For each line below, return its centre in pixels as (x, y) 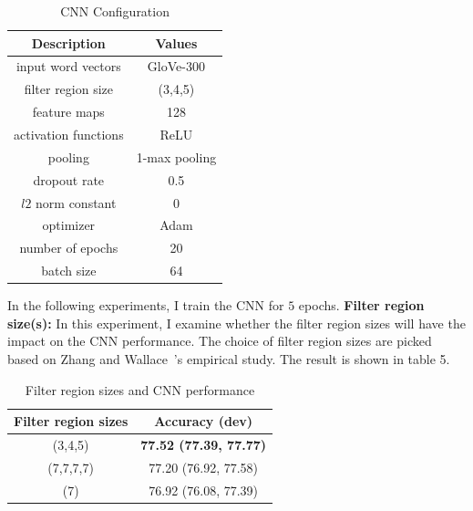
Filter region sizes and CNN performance (140, 389)
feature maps (68, 112)
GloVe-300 (176, 66)
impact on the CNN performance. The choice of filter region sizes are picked (220, 341)
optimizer (69, 225)
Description (68, 42)
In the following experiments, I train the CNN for (146, 305)
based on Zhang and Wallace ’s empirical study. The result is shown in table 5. (229, 358)
